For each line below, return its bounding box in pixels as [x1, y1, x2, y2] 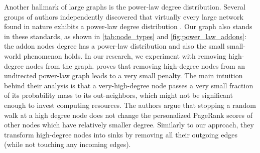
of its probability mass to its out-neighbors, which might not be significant [4, 90, 233, 100]
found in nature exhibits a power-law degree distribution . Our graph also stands [4, 21, 252, 32]
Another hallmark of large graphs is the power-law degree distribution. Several [4, 2, 245, 12]
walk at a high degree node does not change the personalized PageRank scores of [4, 109, 253, 120]
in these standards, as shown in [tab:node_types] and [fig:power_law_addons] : [4, 31, 246, 41]
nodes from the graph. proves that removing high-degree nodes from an [26, 60, 245, 71]
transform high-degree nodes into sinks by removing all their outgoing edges [4, 129, 237, 139]
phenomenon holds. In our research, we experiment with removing [23, 50, 226, 61]
